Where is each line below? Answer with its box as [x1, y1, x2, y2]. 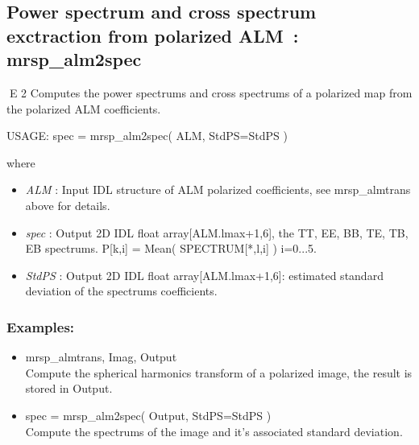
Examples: [6, 316, 75, 336]
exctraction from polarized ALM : [6, 23, 299, 47]
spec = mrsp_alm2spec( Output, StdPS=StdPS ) [25, 406, 272, 423]
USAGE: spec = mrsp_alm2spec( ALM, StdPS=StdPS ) [6, 127, 288, 144]
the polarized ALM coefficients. [6, 100, 161, 117]
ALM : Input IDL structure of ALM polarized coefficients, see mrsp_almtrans [25, 181, 411, 198]
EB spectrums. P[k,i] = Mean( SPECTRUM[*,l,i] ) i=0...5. [25, 240, 317, 257]
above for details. [25, 196, 110, 213]
